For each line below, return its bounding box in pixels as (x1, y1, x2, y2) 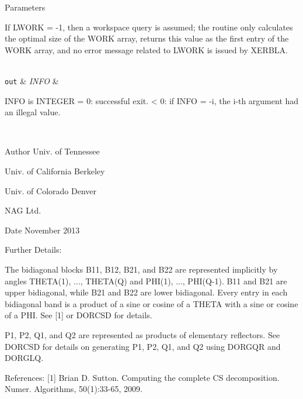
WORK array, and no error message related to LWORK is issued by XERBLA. (5, 43, 288, 56)
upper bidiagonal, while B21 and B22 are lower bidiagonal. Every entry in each (5, 286, 288, 298)
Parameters (5, 1, 46, 13)
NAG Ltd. (5, 204, 41, 216)
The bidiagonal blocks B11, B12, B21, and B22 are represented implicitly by (5, 263, 278, 275)
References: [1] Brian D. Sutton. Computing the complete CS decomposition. (5, 371, 280, 383)
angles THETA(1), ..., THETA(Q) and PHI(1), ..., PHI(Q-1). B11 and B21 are (5, 274, 287, 287)
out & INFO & (5, 74, 59, 87)
